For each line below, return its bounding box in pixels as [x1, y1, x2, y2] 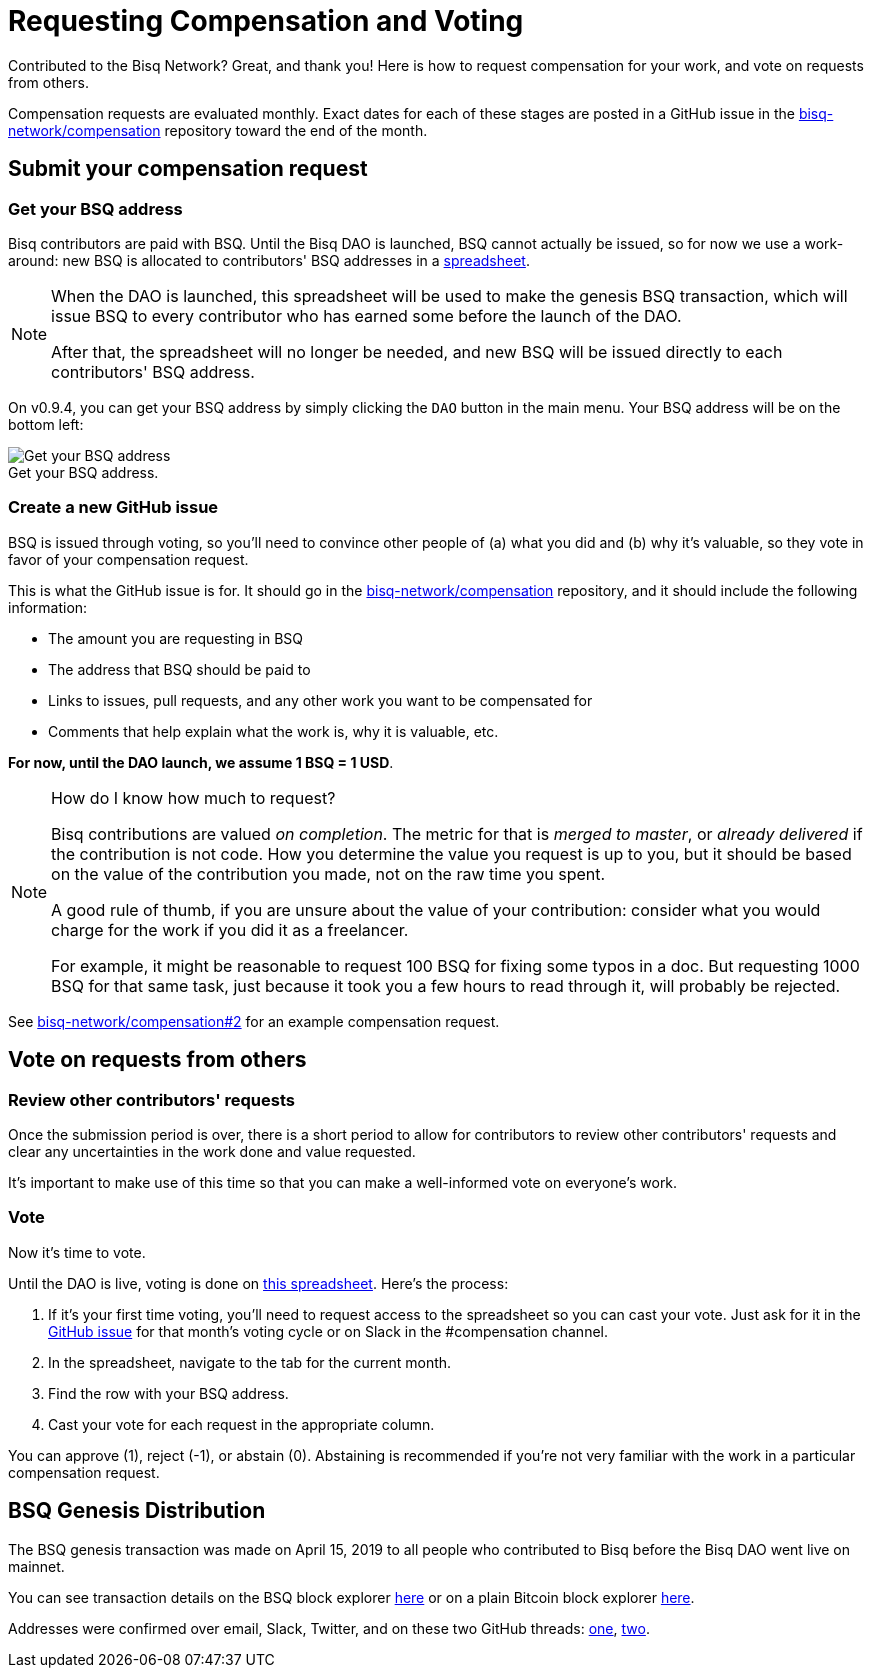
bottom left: [8, 415, 84, 433]
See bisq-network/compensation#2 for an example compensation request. [8, 1012, 500, 1030]
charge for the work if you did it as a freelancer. [51, 919, 409, 940]
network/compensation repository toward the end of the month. [8, 121, 428, 139]
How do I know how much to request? [51, 787, 336, 808]
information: [8, 598, 88, 616]
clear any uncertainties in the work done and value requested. [8, 1142, 416, 1160]
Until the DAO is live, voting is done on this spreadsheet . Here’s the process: [8, 1274, 509, 1292]
